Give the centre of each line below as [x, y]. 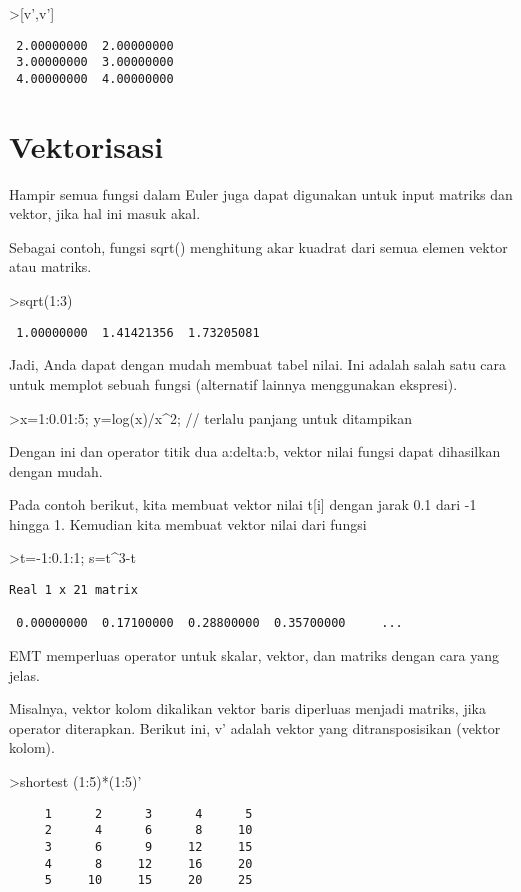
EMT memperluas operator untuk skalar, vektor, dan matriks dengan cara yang [254, 655]
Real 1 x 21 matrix [73, 590]
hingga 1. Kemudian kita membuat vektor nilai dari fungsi [188, 523]
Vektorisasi [86, 145]
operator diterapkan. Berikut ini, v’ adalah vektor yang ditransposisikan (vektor [255, 727]
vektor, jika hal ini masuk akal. [105, 213]
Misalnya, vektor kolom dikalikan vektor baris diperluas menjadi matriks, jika [247, 708]
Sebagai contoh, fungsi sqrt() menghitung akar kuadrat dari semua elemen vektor [258, 246]
